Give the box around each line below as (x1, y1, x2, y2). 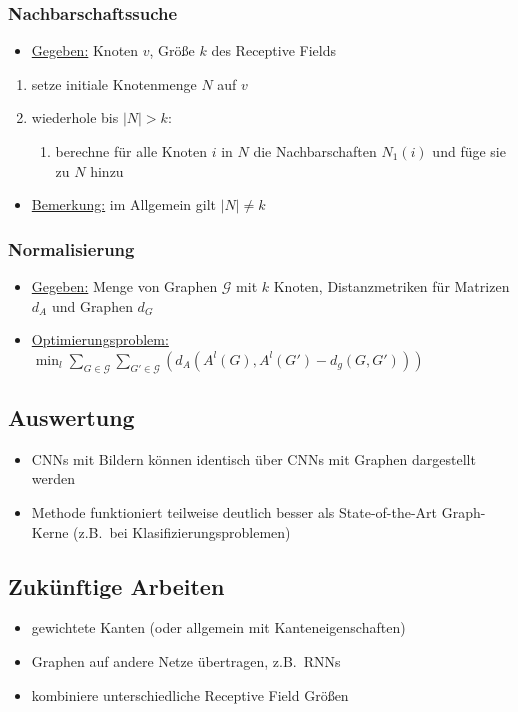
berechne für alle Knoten (55, 141, 207, 161)
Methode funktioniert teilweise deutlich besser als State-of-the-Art (31, 501, 438, 522)
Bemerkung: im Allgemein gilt (31, 194, 216, 215)
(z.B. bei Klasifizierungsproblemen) (73, 521, 291, 542)
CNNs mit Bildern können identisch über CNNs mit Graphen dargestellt (31, 448, 476, 469)
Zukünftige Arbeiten (8, 570, 225, 601)
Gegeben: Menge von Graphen (31, 276, 218, 296)
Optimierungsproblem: (31, 329, 169, 350)
